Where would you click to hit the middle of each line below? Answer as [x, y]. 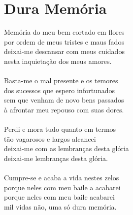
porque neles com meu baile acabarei [59, 197]
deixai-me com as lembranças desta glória [66, 148]
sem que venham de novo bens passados [64, 100]
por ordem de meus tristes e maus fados [64, 41]
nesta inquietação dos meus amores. [58, 61]
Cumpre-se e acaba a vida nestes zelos [62, 178]
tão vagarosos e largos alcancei [50, 138]
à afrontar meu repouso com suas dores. [64, 109]
